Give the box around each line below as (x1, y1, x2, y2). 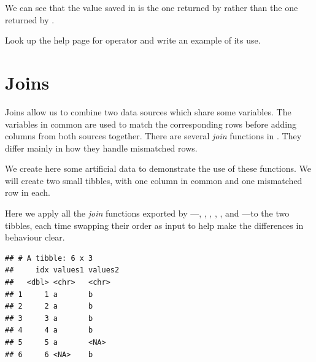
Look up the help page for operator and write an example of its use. (5, 34, 261, 47)
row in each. (5, 186, 50, 199)
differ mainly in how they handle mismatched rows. (5, 141, 198, 154)
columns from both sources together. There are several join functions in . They (5, 129, 302, 142)
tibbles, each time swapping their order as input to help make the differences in (5, 218, 304, 231)
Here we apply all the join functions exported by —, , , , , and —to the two (5, 207, 290, 220)
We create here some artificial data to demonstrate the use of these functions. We (5, 162, 312, 175)
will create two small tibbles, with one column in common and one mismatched (5, 174, 303, 187)
